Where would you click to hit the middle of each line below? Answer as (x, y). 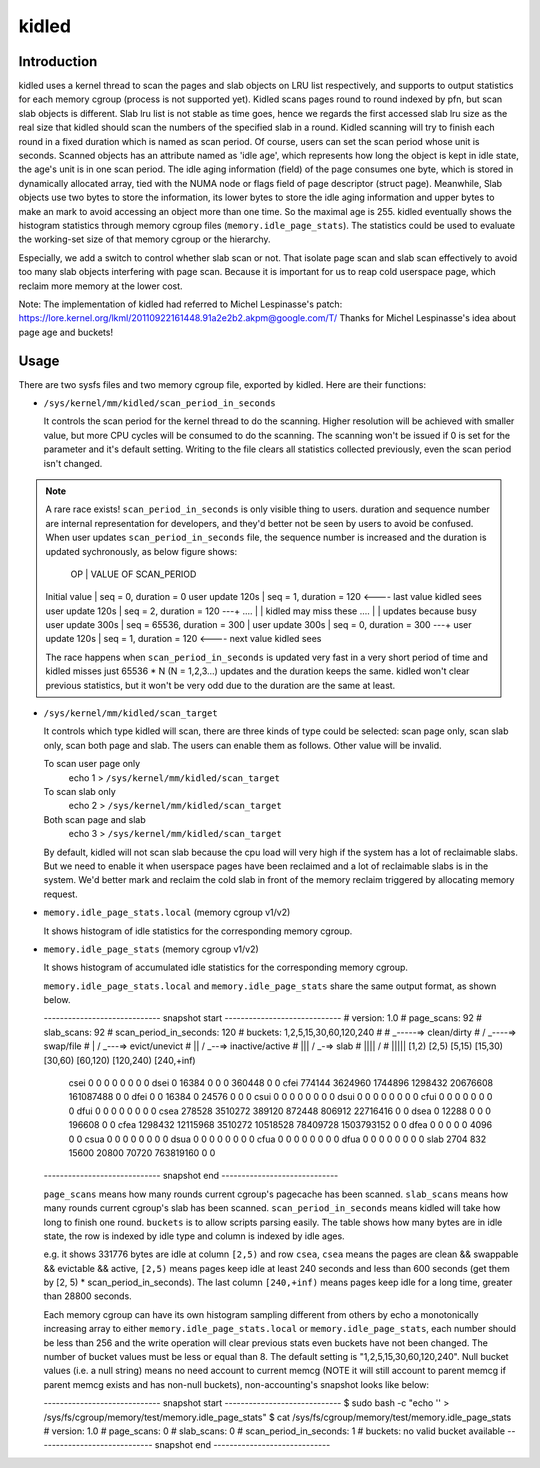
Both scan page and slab (95, 819)
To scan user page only (92, 764)
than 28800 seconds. (87, 1296)
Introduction (58, 61)
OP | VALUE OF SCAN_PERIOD (133, 574)
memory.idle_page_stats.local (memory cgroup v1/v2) (167, 912)
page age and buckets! (66, 332)
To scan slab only (80, 791)
